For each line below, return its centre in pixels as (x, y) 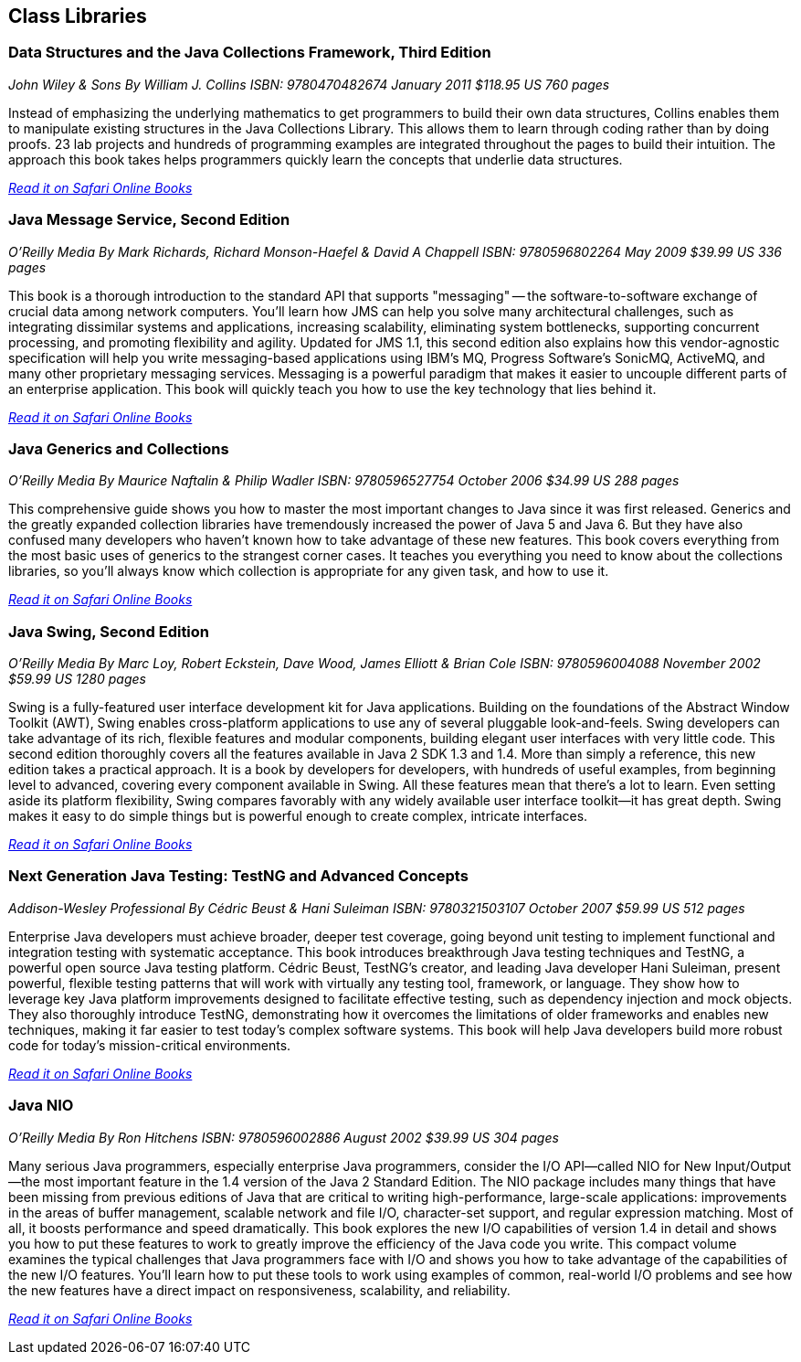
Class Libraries (78, 16)
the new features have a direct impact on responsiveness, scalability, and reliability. (259, 1290)
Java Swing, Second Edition (109, 631)
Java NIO (41, 1106)
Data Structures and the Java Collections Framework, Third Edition (250, 53)
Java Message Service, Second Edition (149, 220)
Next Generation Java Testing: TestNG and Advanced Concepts (238, 876)
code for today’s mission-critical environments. (150, 1045)
